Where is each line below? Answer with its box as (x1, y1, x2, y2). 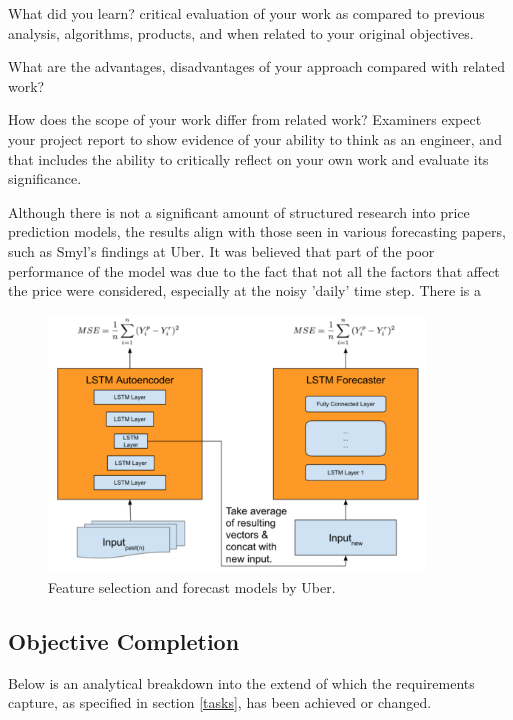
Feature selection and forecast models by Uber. (48, 577, 336, 598)
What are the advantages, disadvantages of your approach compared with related (8, 56, 506, 77)
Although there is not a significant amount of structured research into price (8, 201, 470, 222)
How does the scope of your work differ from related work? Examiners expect (8, 109, 482, 130)
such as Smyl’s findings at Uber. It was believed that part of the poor (8, 240, 435, 261)
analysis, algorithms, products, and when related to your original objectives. (8, 22, 474, 43)
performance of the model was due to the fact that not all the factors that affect (8, 260, 500, 281)
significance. (8, 168, 82, 189)
